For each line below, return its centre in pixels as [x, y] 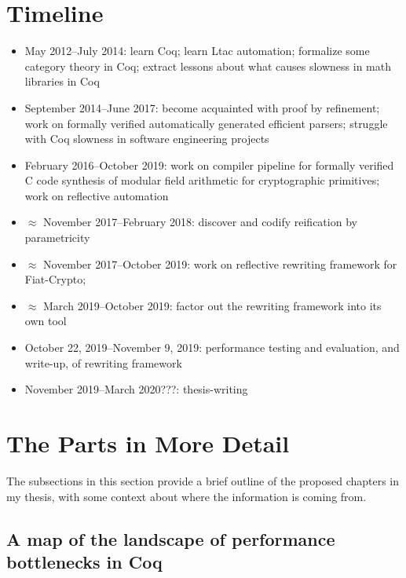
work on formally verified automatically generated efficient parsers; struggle [206, 123]
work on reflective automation [97, 195]
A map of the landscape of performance [171, 538]
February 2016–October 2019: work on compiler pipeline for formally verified [209, 165]
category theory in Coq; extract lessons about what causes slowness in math [208, 66]
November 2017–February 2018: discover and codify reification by [200, 222]
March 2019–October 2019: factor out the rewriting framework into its [212, 305]
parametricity [57, 238]
